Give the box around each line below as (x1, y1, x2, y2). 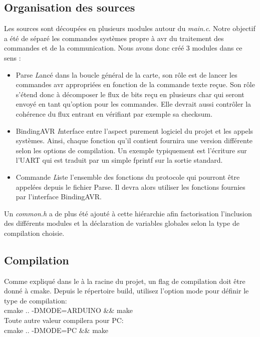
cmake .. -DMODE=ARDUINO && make (4, 305, 133, 315)
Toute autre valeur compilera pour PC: (4, 315, 124, 325)
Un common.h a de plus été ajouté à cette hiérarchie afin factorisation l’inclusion (4, 208, 252, 218)
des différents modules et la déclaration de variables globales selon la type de (4, 218, 239, 228)
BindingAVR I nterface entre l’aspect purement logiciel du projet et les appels (16, 125, 253, 136)
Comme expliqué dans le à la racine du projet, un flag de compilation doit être (4, 275, 245, 286)
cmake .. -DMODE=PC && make (4, 324, 109, 335)
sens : (4, 52, 21, 63)
